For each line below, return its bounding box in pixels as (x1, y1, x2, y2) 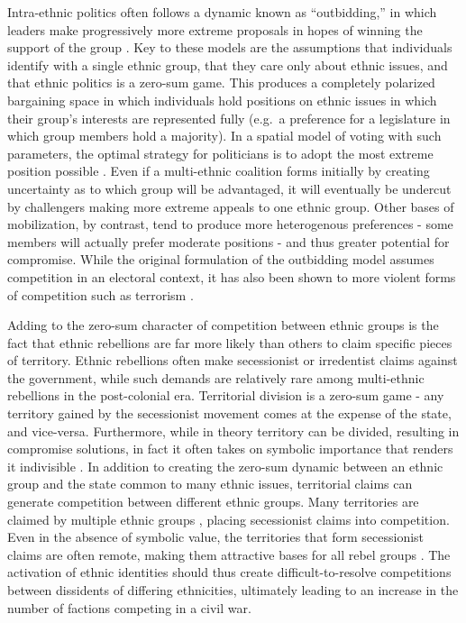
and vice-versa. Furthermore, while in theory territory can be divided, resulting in (7, 421, 460, 440)
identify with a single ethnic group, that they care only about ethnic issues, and (7, 55, 448, 74)
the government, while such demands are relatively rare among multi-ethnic (7, 368, 425, 387)
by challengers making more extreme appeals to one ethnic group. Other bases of (7, 197, 454, 215)
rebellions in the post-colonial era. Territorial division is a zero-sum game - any (7, 386, 444, 405)
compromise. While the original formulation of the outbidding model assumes (7, 250, 434, 269)
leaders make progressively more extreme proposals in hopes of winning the (7, 20, 423, 39)
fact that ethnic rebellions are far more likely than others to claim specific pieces (7, 333, 452, 352)
